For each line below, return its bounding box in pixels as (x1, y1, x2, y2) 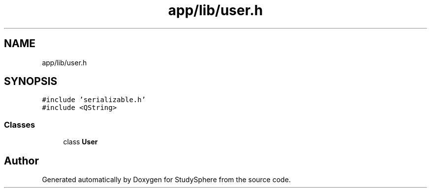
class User (63, 137, 98, 146)
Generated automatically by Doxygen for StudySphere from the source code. (42, 175, 291, 184)
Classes (4, 119, 35, 130)
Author (4, 154, 39, 167)
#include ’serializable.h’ (42, 96, 146, 104)
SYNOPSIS (4, 75, 58, 88)
